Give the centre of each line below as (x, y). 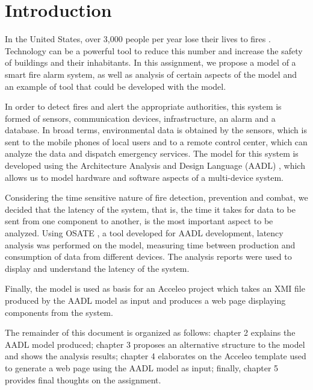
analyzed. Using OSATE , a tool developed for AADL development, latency (144, 233)
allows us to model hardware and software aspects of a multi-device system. (144, 177)
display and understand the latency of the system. (97, 268)
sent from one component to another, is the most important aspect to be (139, 221)
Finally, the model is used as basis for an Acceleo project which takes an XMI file (155, 288)
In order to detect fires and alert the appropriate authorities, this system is (143, 106)
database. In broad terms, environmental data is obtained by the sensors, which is (156, 130)
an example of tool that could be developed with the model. (116, 86)
